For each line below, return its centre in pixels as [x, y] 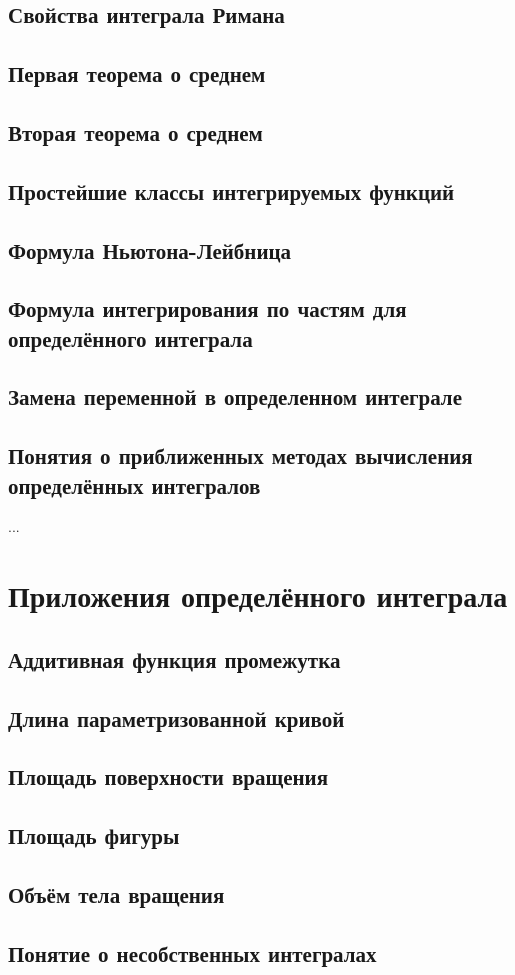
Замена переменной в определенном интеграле [235, 396]
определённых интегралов [134, 484]
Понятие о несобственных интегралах [192, 952]
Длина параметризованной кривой [176, 717]
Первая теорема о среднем [137, 73]
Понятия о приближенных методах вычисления [240, 455]
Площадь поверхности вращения [168, 776]
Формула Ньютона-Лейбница [150, 249]
